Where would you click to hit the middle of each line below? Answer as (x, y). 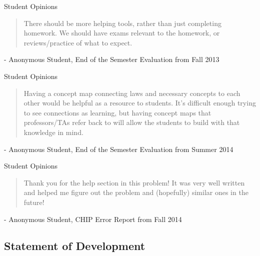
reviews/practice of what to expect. (78, 42)
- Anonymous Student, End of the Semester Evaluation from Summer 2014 (119, 149)
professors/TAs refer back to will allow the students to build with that (132, 122)
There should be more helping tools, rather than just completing (122, 23)
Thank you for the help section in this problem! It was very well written (134, 182)
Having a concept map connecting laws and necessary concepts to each (132, 93)
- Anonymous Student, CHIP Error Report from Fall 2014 (93, 219)
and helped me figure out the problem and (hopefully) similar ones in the (136, 192)
